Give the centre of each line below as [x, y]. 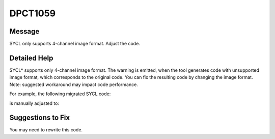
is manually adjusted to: [34, 103]
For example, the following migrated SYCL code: [60, 94]
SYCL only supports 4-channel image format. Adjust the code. [75, 44]
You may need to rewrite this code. [46, 130]
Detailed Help [31, 58]
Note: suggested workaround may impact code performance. [74, 85]
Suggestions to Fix [40, 118]
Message [24, 31]
